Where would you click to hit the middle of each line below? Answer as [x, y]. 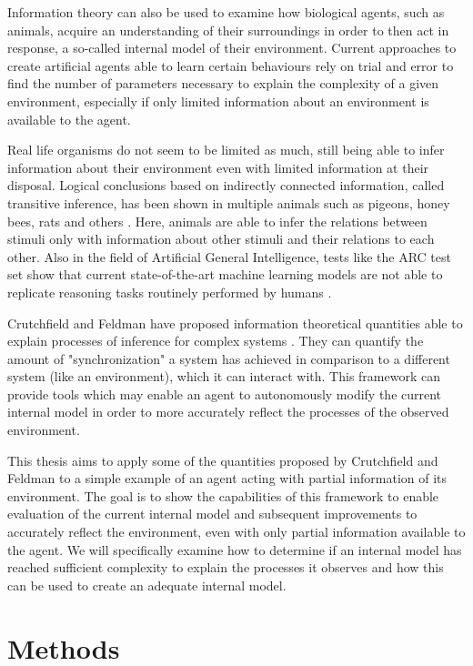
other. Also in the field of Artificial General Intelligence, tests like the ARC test [229, 256]
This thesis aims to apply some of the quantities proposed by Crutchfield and [223, 460]
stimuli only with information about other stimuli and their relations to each [221, 239]
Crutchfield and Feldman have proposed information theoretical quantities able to [235, 323]
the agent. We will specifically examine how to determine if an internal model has [235, 549]
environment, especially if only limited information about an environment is [218, 101]
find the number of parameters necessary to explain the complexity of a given [223, 83]
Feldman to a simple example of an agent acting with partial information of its [227, 478]
